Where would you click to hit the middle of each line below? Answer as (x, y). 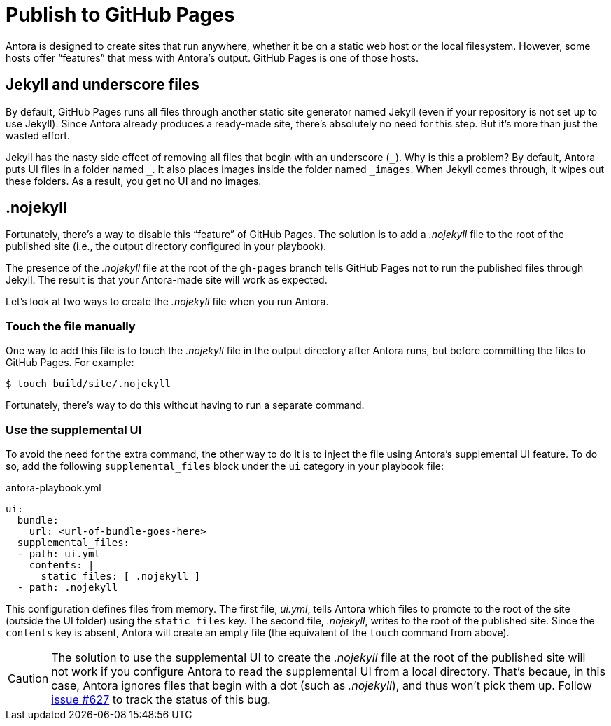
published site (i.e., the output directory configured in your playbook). (166, 246)
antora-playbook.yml (54, 487)
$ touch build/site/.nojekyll (89, 384)
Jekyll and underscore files (103, 85)
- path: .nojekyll (68, 587)
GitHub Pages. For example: (70, 363)
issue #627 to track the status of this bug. (161, 699)
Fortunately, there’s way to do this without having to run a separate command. (185, 405)
